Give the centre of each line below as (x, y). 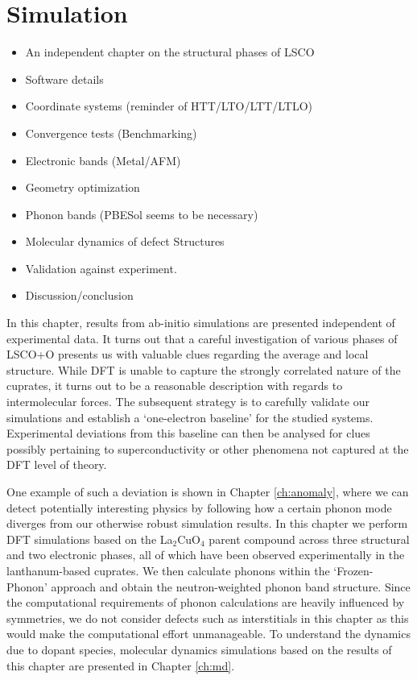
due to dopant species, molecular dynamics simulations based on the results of (199, 649)
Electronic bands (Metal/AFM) (103, 160)
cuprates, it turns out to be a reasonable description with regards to (175, 386)
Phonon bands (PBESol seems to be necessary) (142, 214)
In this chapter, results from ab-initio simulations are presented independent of (201, 323)
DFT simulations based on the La (90, 539)
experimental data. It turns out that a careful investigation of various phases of (202, 338)
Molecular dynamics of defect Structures (125, 241)
